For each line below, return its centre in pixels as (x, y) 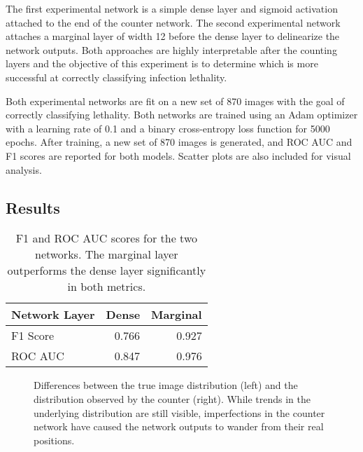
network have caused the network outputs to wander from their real (179, 426)
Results (33, 207)
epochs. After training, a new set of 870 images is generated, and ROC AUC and (179, 142)
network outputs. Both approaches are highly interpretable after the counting (171, 49)
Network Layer (53, 315)
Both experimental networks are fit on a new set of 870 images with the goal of (175, 101)
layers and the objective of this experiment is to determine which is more (162, 63)
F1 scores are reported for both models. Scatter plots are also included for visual (178, 155)
